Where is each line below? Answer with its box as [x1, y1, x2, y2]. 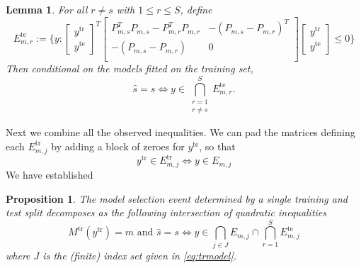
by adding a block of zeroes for [51, 138, 185, 153]
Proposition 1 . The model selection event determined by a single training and [6, 191, 348, 206]
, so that [199, 138, 236, 153]
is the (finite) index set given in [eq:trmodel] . [42, 247, 236, 262]
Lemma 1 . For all [6, 2, 88, 16]
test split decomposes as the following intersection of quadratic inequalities [6, 205, 327, 220]
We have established [6, 167, 93, 182]
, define [180, 2, 212, 16]
